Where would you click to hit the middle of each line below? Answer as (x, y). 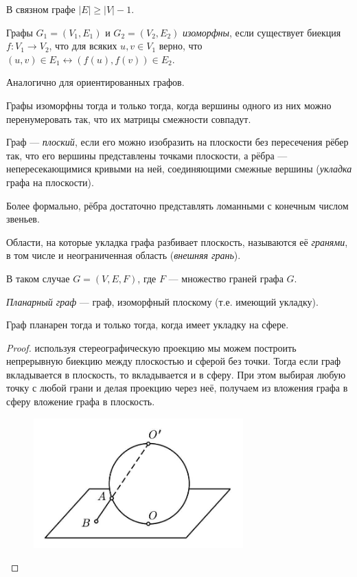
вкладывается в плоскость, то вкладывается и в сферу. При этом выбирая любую (176, 374)
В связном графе (41, 9)
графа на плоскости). (50, 182)
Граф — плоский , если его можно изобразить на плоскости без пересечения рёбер (177, 142)
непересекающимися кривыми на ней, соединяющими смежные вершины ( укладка (179, 169)
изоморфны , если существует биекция (262, 32)
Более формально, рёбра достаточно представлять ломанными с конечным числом (177, 205)
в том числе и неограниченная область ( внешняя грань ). (124, 255)
